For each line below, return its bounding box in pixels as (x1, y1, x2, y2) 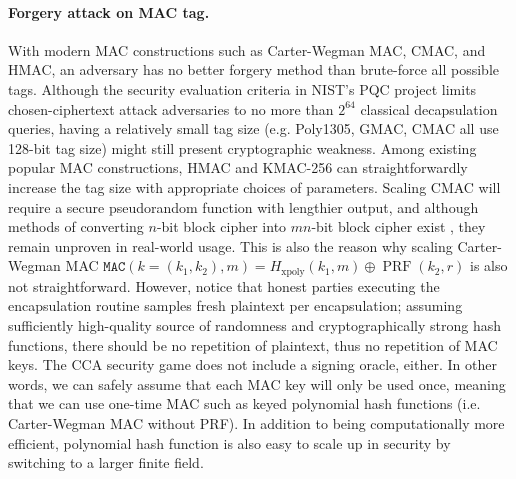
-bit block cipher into (156, 216, 287, 237)
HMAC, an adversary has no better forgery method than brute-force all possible (8, 59, 499, 80)
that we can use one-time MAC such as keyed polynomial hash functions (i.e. (8, 393, 481, 414)
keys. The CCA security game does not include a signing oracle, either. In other (8, 354, 497, 375)
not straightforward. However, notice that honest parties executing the (8, 275, 440, 296)
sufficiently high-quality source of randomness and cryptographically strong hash (8, 314, 502, 335)
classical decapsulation (360, 98, 498, 119)
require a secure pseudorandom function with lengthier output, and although (8, 196, 479, 217)
